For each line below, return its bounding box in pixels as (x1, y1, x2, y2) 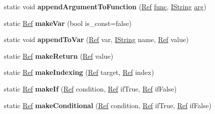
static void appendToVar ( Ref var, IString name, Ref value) (4, 34, 189, 45)
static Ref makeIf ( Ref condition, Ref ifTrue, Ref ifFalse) (4, 83, 177, 93)
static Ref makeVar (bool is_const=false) (4, 18, 132, 28)
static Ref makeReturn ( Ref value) (4, 50, 114, 61)
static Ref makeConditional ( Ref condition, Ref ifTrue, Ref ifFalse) (4, 100, 212, 110)
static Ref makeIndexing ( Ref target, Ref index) (4, 67, 154, 77)
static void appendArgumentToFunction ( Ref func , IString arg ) (4, 1, 207, 11)
